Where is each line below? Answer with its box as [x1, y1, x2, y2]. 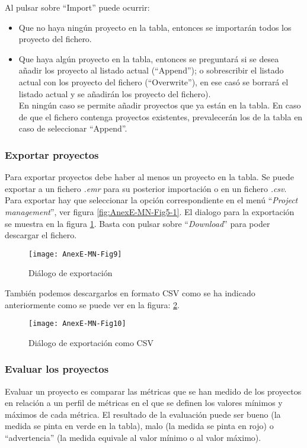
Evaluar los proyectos [5, 361, 109, 376]
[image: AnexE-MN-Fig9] [28, 249, 122, 258]
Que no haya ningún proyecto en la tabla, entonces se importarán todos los [18, 21, 292, 33]
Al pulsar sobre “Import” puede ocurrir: [5, 1, 150, 13]
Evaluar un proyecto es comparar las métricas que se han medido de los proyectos [5, 385, 302, 397]
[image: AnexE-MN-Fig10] [28, 319, 126, 328]
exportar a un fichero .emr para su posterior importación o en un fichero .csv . [5, 182, 287, 194]
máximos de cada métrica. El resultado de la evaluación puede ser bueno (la [5, 408, 281, 420]
